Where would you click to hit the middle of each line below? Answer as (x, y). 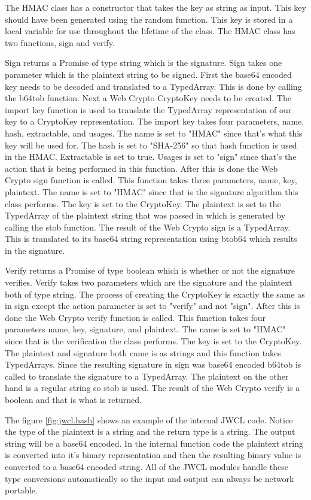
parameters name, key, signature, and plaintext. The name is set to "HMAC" (145, 329)
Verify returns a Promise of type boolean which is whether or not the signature (150, 270)
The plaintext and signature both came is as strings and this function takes (143, 352)
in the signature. (35, 250)
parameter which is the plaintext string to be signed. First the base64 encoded (148, 74)
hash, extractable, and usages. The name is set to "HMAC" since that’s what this (154, 133)
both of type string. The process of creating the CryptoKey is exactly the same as (155, 294)
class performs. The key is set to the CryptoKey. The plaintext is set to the (143, 203)
